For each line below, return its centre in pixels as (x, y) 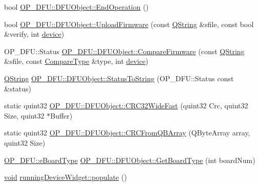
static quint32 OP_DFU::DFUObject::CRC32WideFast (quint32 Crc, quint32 (126, 106)
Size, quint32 (24, 115)
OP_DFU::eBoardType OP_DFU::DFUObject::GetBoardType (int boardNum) (130, 160)
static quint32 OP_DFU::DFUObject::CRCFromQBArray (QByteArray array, (127, 133)
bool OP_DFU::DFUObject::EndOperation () (77, 7)
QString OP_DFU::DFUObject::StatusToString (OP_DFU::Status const (119, 78)
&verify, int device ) (34, 34)
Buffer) (61, 115)
